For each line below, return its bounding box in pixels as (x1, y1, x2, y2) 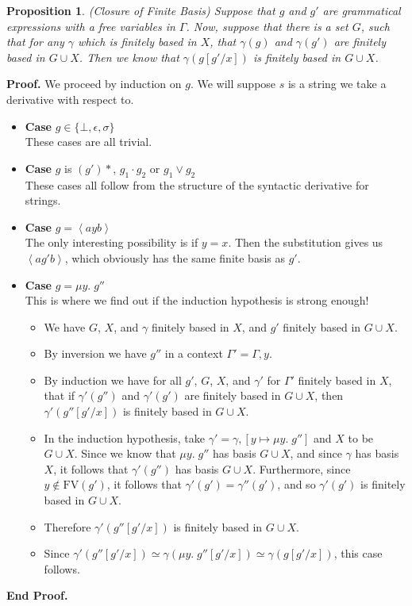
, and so (277, 476, 316, 493)
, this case (333, 545, 383, 562)
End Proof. (6, 587, 68, 604)
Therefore (44, 518, 91, 535)
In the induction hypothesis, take (44, 429, 205, 446)
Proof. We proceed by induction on (6, 75, 182, 92)
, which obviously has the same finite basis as (64, 249, 285, 266)
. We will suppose (190, 75, 276, 92)
